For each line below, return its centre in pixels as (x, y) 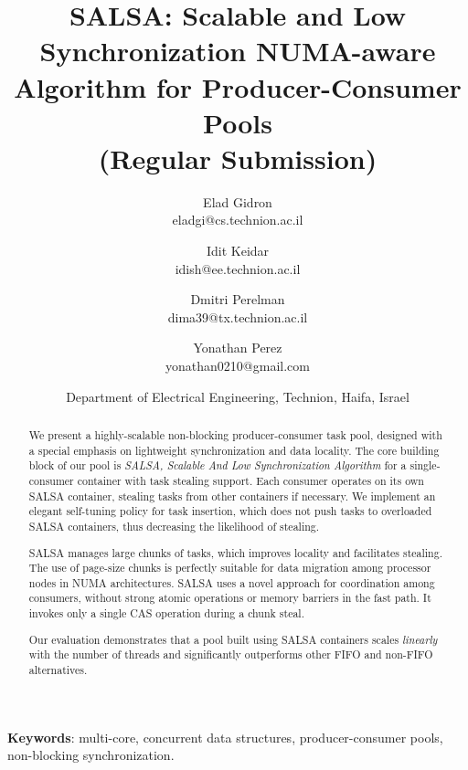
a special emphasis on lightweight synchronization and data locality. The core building (234, 450)
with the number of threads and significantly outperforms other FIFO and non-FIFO (231, 654)
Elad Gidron (238, 201)
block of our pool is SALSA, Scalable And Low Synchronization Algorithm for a (218, 465)
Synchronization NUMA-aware (238, 51)
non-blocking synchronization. (91, 755)
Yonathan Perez (238, 348)
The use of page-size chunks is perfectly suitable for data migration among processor (230, 568)
